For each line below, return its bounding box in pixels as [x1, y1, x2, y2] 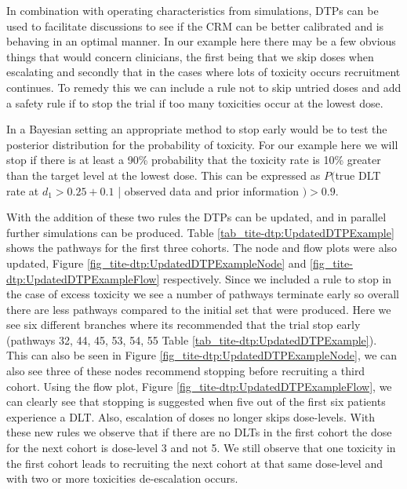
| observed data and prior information [118, 182, 300, 199]
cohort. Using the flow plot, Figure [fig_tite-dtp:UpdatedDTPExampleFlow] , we [6, 378, 392, 394]
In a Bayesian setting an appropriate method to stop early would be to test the [6, 121, 387, 137]
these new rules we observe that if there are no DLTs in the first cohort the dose [6, 424, 392, 440]
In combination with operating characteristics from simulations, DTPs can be [6, 2, 379, 18]
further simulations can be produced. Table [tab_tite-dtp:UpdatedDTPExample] [6, 224, 394, 240]
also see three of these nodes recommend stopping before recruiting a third [6, 363, 365, 379]
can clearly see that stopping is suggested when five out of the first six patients [6, 393, 386, 410]
